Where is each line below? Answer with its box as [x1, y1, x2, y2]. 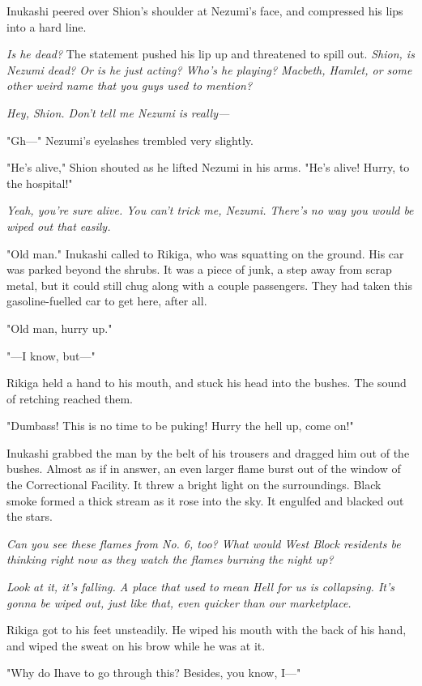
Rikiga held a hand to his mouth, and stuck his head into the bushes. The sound [6, 374, 407, 391]
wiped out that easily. [6, 217, 111, 234]
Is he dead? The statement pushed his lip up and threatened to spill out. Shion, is [6, 45, 415, 62]
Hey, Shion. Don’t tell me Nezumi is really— [6, 104, 230, 121]
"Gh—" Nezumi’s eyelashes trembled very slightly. [6, 131, 254, 148]
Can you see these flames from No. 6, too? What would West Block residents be [6, 535, 401, 552]
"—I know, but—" [6, 347, 96, 364]
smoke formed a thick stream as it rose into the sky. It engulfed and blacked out [6, 492, 404, 509]
